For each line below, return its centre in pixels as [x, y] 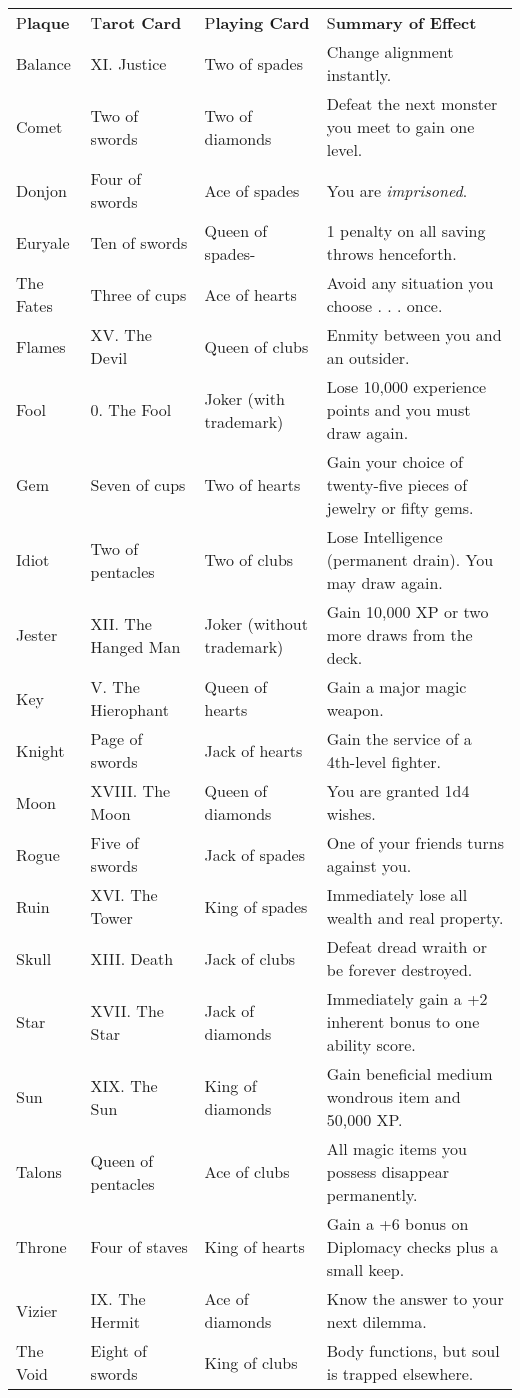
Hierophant [129, 709]
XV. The [121, 334]
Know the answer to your [415, 1298]
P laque [43, 22]
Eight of [118, 1350]
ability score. [371, 1044]
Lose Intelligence [384, 536]
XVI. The [124, 894]
